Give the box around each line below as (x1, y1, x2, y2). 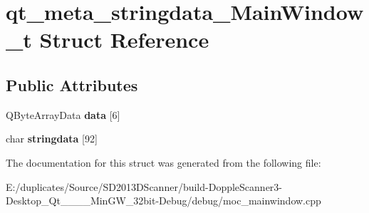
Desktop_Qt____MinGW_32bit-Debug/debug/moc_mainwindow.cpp (6, 193, 321, 208)
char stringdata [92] (6, 131, 98, 146)
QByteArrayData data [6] (6, 107, 120, 122)
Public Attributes (6, 73, 138, 95)
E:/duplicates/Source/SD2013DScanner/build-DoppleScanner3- (6, 179, 282, 194)
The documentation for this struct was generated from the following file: (6, 155, 321, 170)
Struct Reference (39, 25, 209, 54)
